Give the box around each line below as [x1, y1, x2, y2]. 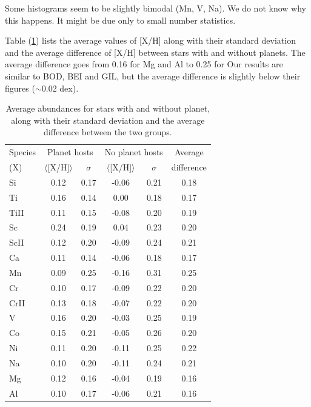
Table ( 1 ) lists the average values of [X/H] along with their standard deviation [5, 34, 296, 47]
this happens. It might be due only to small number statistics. [5, 13, 236, 26]
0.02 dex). [41, 81, 79, 94]
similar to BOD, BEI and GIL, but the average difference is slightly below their [5, 69, 301, 82]
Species [9, 146, 36, 158]
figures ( [5, 81, 35, 94]
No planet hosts [104, 146, 163, 158]
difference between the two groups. [44, 126, 172, 138]
